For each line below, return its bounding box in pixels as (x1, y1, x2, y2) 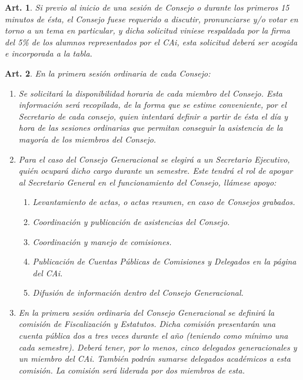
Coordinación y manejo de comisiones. (32, 235, 172, 247)
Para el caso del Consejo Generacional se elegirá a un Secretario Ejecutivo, (18, 153, 290, 165)
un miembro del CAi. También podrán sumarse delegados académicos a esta (18, 352, 291, 365)
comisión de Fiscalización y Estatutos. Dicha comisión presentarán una (18, 318, 276, 330)
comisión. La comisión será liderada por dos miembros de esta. (18, 364, 245, 376)
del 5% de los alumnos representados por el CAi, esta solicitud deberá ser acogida (5, 35, 298, 48)
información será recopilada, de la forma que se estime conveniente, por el (18, 98, 287, 111)
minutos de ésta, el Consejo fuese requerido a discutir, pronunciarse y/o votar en (5, 12, 298, 25)
